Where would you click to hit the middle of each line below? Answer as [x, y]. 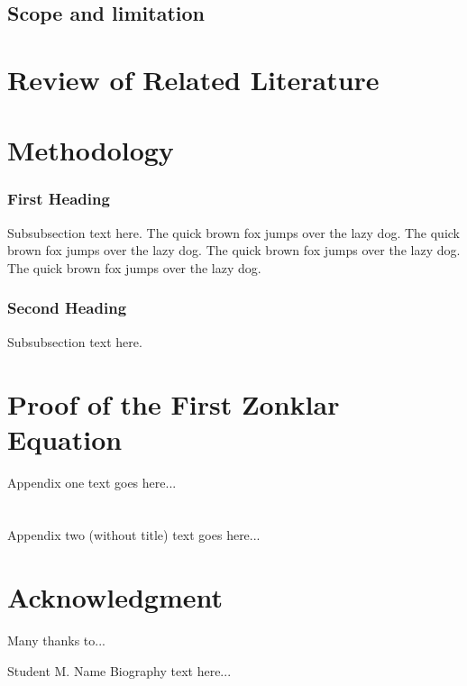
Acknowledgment [115, 597]
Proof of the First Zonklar [174, 403]
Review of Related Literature [193, 79]
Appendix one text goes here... [92, 482]
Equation [65, 439]
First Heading [59, 199]
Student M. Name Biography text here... [119, 670]
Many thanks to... [56, 640]
